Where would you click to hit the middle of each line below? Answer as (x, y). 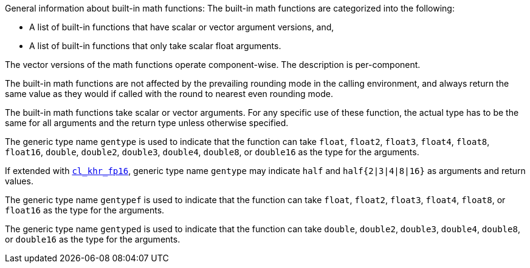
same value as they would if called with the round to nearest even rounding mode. (169, 94)
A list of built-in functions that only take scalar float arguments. (155, 46)
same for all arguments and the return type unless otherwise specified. (147, 123)
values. (19, 181)
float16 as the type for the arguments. (85, 210)
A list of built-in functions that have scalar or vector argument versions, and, (182, 27)
